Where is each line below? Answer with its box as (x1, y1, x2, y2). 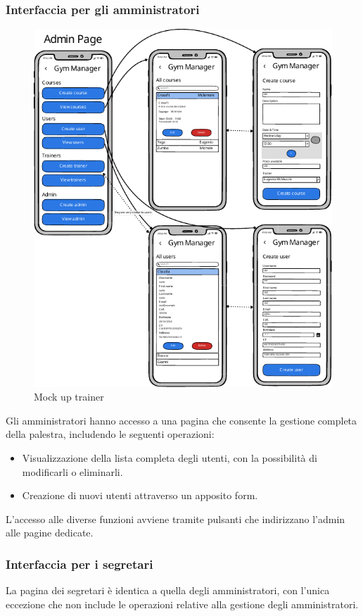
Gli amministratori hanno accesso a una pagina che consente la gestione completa (6, 413, 357, 427)
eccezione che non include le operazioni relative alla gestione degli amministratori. (6, 596, 359, 611)
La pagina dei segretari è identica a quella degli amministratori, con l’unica (6, 583, 330, 598)
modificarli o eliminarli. (22, 464, 123, 479)
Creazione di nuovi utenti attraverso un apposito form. (22, 488, 258, 503)
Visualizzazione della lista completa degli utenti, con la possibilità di (22, 450, 317, 465)
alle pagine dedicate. (6, 525, 94, 540)
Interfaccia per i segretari (6, 555, 153, 572)
